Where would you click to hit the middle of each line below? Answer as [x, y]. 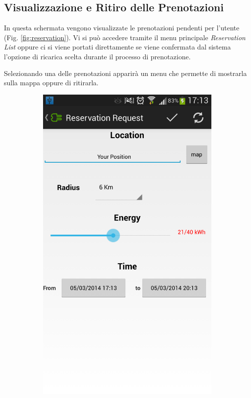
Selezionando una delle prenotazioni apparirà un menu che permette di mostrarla [125, 73]
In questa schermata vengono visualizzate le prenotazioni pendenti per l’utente [122, 28]
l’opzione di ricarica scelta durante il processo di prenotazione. [97, 56]
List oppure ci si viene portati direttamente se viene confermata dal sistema [117, 47]
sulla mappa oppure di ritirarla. [51, 83]
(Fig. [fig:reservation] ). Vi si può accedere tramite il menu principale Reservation [125, 37]
